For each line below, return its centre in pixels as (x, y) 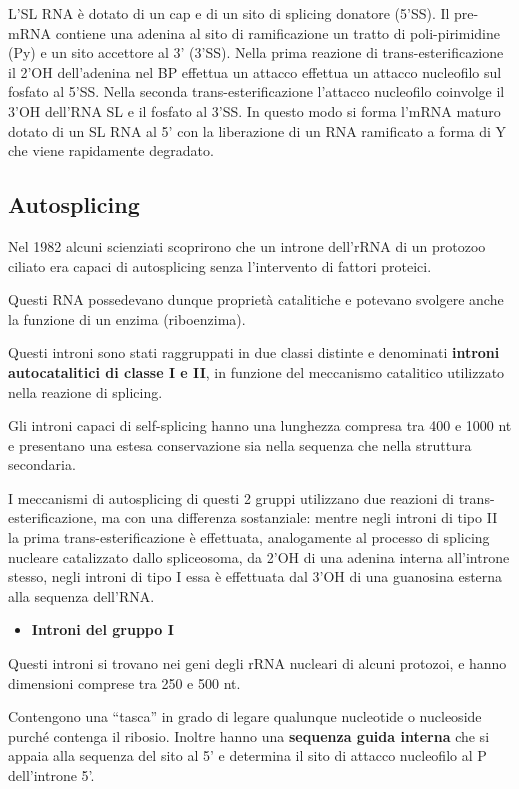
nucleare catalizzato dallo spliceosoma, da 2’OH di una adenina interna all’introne (259, 556)
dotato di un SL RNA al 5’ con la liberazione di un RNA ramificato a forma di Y (257, 130)
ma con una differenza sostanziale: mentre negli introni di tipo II (299, 517)
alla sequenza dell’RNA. (81, 595)
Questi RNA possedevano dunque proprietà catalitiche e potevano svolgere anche (256, 299)
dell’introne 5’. (51, 775)
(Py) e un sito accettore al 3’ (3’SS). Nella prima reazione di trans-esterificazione (256, 52)
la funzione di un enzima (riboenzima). (127, 318)
